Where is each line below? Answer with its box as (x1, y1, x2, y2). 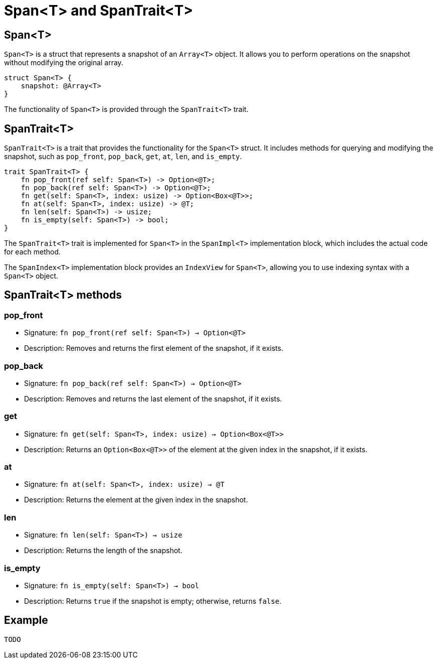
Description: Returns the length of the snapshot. (24, 546, 182, 555)
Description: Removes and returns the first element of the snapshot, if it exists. (24, 344, 284, 353)
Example (4, 614, 48, 627)
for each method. (4, 247, 61, 256)
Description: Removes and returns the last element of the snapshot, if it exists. (24, 394, 282, 403)
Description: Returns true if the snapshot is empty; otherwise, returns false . (24, 596, 282, 605)
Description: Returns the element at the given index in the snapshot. (24, 495, 248, 504)
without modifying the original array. (4, 58, 123, 67)
